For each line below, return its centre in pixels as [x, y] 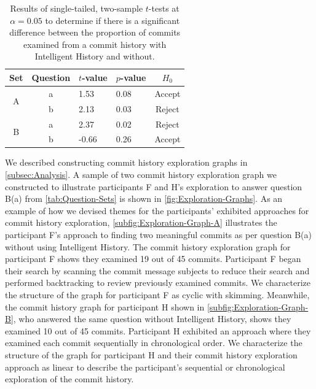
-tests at [164, 8]
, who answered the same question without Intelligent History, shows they [152, 319]
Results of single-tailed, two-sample [77, 8]
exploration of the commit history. [69, 379]
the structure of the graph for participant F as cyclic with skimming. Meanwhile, [157, 294]
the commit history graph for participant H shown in [105, 306]
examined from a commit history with [95, 44]
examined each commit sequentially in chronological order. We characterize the [154, 343]
